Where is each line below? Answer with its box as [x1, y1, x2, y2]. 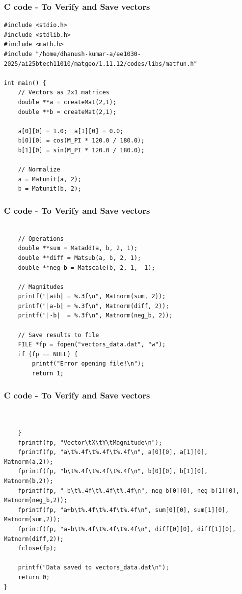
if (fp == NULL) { [18, 350, 78, 358]
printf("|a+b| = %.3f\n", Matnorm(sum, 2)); [18, 293, 166, 300]
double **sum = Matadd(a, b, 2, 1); [18, 245, 138, 252]
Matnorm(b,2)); [4, 478, 54, 484]
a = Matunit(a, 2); [18, 175, 81, 183]
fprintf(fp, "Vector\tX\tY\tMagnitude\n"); [18, 439, 162, 446]
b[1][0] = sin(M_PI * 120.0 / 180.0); [18, 146, 145, 154]
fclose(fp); [18, 545, 57, 552]
